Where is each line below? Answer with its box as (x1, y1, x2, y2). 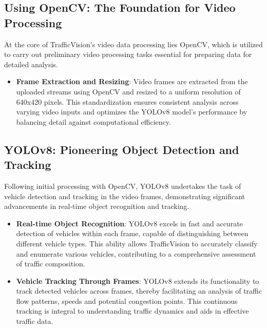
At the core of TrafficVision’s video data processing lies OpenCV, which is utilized (4, 38, 263, 49)
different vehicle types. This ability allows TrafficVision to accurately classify (16, 238, 258, 248)
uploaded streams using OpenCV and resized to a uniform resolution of (16, 86, 241, 97)
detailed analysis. (4, 59, 58, 69)
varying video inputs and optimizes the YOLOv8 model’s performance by (16, 106, 247, 117)
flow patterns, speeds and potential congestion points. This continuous (16, 295, 238, 306)
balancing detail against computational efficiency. (16, 116, 171, 127)
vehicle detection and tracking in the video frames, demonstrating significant (4, 190, 245, 201)
